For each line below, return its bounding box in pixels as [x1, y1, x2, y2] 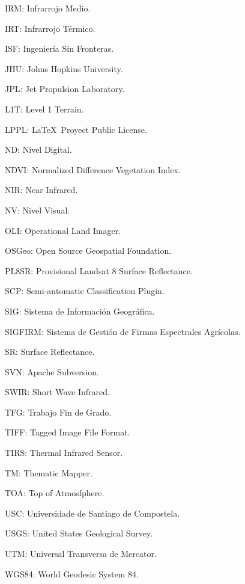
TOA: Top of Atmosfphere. [5, 487, 104, 499]
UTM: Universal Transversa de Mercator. [5, 547, 157, 560]
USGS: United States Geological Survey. [5, 527, 153, 539]
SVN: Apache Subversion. [5, 365, 99, 378]
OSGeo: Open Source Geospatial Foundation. [5, 244, 172, 257]
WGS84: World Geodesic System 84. [5, 567, 139, 580]
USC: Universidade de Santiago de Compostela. [5, 506, 180, 519]
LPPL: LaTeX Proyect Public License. [5, 123, 147, 135]
